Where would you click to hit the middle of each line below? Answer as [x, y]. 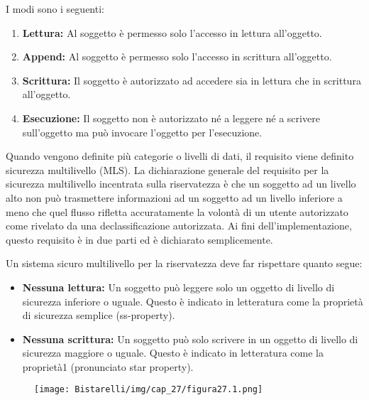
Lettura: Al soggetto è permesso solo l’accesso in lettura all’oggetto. [172, 32]
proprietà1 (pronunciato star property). [108, 366]
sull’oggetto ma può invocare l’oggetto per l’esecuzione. [142, 132]
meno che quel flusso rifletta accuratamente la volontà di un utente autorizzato [177, 211]
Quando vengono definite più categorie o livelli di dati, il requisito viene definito [180, 156]
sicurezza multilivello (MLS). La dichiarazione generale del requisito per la [167, 169]
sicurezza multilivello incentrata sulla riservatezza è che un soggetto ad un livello [181, 184]
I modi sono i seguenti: [55, 9]
